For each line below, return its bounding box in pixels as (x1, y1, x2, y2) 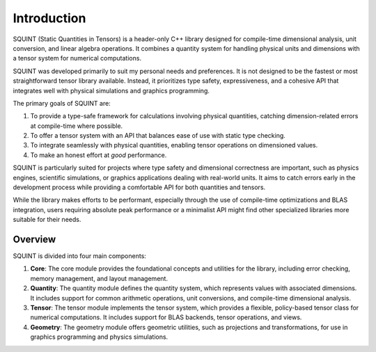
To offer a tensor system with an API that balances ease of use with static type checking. (30, 131, 285, 140)
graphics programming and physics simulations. (30, 333, 169, 341)
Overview (13, 234, 56, 245)
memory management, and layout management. (30, 274, 169, 282)
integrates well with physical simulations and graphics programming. (13, 86, 210, 95)
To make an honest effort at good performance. (30, 150, 167, 159)
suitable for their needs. (13, 216, 81, 224)
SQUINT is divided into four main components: (13, 252, 146, 260)
